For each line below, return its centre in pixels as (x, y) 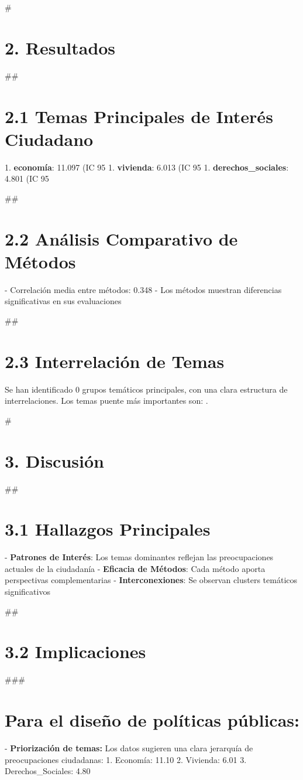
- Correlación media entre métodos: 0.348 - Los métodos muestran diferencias (143, 289)
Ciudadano (49, 139)
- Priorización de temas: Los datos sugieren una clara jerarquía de (129, 748)
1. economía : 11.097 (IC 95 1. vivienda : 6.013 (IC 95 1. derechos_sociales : (147, 167)
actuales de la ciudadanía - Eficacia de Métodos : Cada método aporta (135, 568)
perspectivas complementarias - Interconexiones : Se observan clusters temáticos (151, 580)
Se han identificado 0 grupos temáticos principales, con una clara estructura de (146, 389)
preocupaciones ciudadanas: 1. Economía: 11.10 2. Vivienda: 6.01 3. (126, 759)
